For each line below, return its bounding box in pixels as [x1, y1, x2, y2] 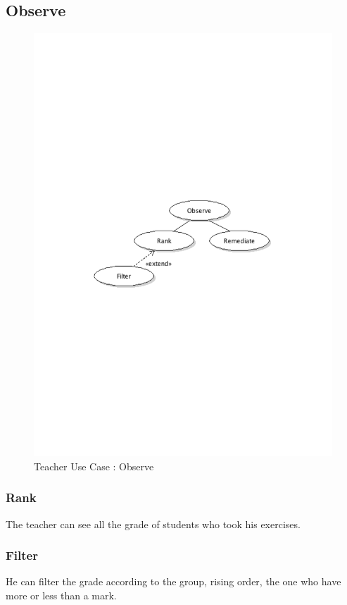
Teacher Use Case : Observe [34, 458, 154, 473]
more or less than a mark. [6, 587, 117, 602]
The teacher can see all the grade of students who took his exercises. [6, 516, 301, 531]
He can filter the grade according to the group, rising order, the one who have [6, 574, 341, 589]
